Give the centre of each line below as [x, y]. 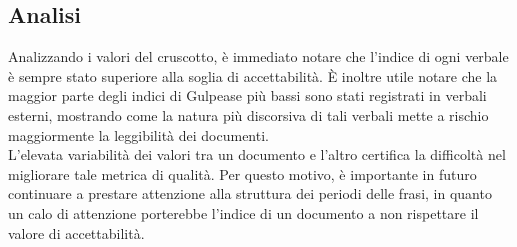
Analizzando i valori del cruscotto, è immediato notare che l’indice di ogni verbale [258, 56]
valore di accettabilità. [76, 232]
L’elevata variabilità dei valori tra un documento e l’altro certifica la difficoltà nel [257, 154]
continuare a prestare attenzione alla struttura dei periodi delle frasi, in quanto [250, 193]
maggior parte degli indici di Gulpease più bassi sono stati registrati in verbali [247, 95]
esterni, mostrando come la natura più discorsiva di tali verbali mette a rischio [248, 114]
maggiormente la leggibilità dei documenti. [138, 134]
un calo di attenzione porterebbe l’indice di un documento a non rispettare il [243, 212]
